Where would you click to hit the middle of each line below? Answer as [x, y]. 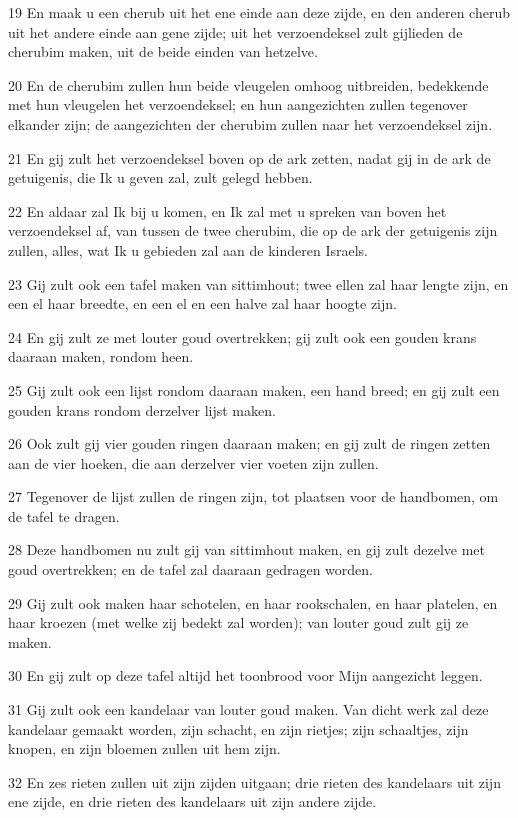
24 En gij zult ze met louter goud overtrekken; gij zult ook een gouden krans [242, 336]
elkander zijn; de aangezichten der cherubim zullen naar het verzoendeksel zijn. [250, 123]
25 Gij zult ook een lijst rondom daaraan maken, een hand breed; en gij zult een [254, 389]
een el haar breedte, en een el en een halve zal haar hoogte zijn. [202, 303]
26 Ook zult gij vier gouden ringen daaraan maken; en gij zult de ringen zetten [249, 443]
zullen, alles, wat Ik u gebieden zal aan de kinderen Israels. [188, 249]
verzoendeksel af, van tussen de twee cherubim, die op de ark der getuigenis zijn [253, 230]
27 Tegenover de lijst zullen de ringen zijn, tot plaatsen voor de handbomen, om [253, 496]
